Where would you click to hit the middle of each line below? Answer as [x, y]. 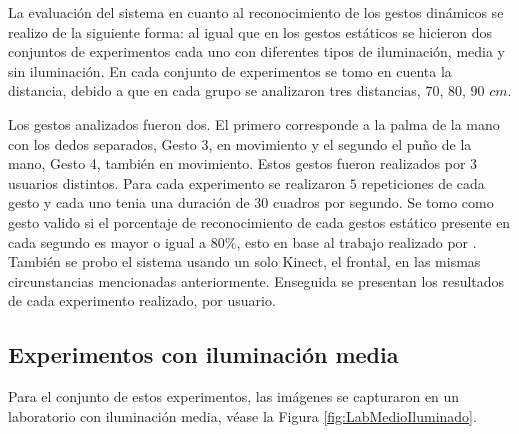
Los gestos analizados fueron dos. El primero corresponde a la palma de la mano [254, 123]
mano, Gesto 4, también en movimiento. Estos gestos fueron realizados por [237, 163]
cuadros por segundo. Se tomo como [383, 202]
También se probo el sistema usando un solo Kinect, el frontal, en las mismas [244, 261]
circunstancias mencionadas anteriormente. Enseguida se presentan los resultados [256, 280]
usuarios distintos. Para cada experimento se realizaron [177, 182]
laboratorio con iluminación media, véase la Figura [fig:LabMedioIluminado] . [242, 415]
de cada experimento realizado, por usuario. [142, 300]
